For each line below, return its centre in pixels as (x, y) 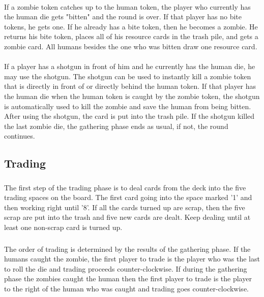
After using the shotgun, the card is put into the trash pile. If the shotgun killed (129, 116)
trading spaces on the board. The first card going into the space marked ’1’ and (128, 197)
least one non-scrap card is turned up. (63, 227)
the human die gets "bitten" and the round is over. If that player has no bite (123, 16)
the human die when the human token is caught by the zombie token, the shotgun (132, 96)
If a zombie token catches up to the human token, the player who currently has (127, 6)
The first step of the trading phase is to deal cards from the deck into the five (125, 187)
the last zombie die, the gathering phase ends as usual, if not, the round (116, 126)
